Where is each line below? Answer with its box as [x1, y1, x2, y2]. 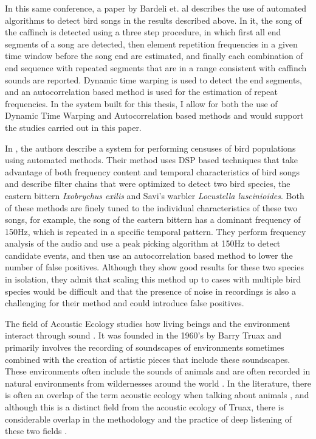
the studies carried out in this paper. [5, 121, 142, 133]
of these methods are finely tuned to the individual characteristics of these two [5, 201, 298, 214]
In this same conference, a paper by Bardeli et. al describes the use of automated [5, 2, 307, 14]
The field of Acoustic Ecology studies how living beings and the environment [5, 317, 290, 329]
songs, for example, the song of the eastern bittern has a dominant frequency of [5, 213, 301, 226]
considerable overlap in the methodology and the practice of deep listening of [5, 412, 292, 425]
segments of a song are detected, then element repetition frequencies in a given [5, 37, 298, 50]
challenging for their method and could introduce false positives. [5, 297, 244, 309]
